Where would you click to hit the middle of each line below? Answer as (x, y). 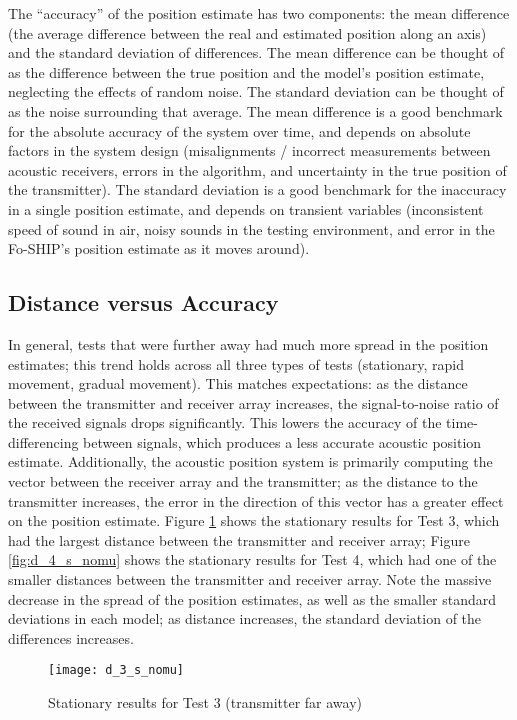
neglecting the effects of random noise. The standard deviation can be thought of (256, 91)
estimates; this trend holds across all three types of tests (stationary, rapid (236, 363)
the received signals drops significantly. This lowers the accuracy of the (225, 422)
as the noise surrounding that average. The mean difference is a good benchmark (255, 110)
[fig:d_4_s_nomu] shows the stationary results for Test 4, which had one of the (252, 559)
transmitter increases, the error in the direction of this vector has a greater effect (256, 500)
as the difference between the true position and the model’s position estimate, (246, 71)
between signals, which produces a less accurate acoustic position (282, 441)
